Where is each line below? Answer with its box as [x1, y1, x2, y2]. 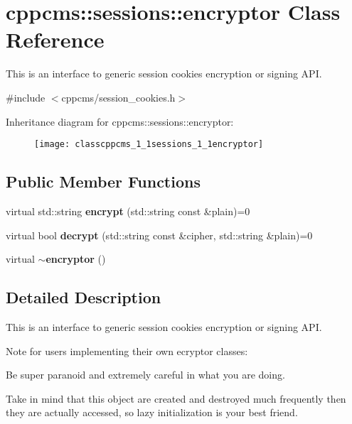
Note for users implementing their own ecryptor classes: [6, 343, 248, 358]
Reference [6, 25, 105, 54]
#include [6, 89, 46, 104]
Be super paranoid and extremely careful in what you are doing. [6, 367, 285, 382]
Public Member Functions [6, 170, 201, 192]
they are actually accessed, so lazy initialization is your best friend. [6, 405, 298, 420]
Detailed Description [6, 286, 161, 308]
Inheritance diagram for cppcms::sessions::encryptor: [6, 114, 234, 129]
